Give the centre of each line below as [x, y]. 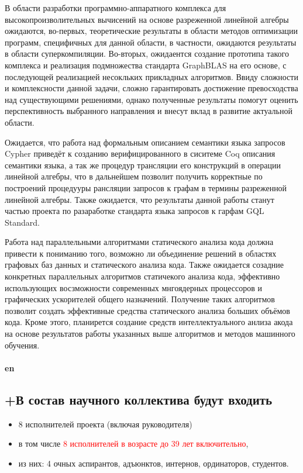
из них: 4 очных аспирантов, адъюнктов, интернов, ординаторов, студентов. [154, 463]
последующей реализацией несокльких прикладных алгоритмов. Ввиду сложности [151, 76]
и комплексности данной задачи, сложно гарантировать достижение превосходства [151, 88]
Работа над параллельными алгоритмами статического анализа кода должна [139, 242]
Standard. [22, 222]
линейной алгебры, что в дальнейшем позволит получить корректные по [134, 176]
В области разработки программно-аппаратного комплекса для [116, 8]
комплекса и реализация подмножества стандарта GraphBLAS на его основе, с [146, 65]
